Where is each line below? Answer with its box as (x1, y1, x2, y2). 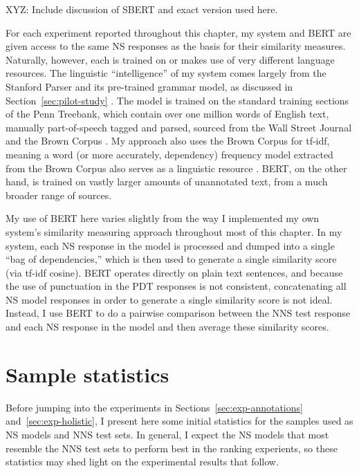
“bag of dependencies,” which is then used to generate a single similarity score (6, 252, 337, 266)
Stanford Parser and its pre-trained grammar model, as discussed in (6, 79, 293, 93)
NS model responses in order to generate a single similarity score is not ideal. (6, 292, 333, 306)
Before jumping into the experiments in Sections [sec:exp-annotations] (6, 400, 303, 414)
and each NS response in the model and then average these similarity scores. (6, 319, 329, 334)
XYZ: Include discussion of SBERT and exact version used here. (6, 2, 278, 16)
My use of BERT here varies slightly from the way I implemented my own (6, 211, 320, 225)
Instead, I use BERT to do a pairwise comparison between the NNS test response (6, 306, 351, 320)
